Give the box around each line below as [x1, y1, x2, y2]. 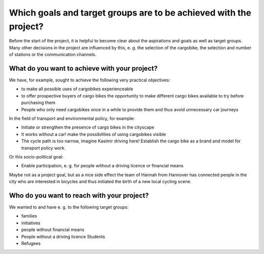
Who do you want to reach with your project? [9, 191, 149, 199]
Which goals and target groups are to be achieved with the [9, 7, 251, 18]
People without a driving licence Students [21, 234, 105, 239]
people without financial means [21, 227, 85, 233]
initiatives [21, 220, 41, 226]
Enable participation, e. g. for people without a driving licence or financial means [21, 163, 184, 169]
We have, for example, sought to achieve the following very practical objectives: [9, 77, 171, 83]
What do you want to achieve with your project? [9, 64, 158, 73]
